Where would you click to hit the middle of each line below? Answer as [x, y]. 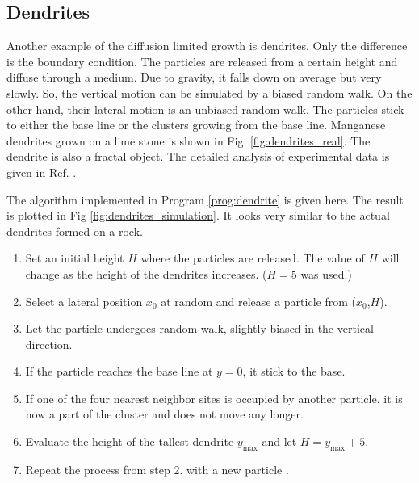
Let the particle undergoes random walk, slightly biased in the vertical [199, 328]
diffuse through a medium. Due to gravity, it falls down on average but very [194, 77]
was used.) [326, 273]
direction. [49, 344]
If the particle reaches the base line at [119, 371]
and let [279, 441]
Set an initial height [75, 258]
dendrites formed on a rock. [75, 231]
